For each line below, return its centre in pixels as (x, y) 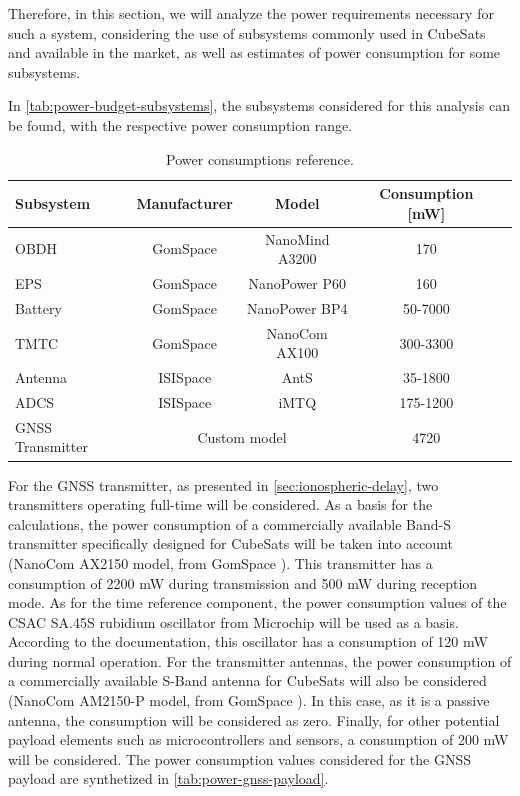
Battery (38, 307)
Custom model (242, 436)
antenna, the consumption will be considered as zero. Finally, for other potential (254, 719)
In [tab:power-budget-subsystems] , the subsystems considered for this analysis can (259, 105)
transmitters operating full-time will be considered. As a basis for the (220, 504)
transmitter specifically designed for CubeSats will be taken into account (230, 543)
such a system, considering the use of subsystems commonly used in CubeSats (247, 32)
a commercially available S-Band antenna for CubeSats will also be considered (247, 680)
